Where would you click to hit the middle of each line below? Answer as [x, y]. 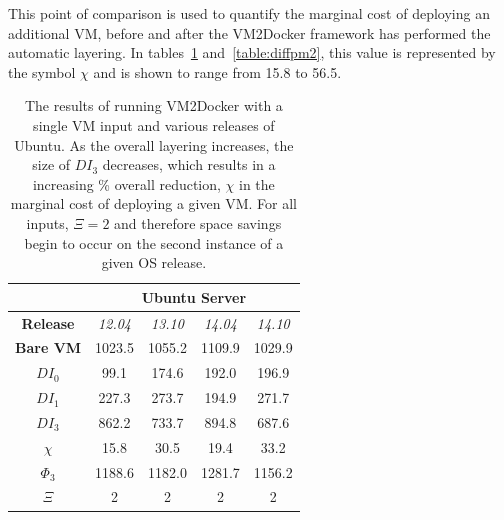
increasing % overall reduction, [126, 183]
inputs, [47, 222]
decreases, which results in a [189, 164]
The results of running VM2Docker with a [153, 105]
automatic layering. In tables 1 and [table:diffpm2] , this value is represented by [252, 52]
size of [51, 164]
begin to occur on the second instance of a [154, 242]
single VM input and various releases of [154, 124]
